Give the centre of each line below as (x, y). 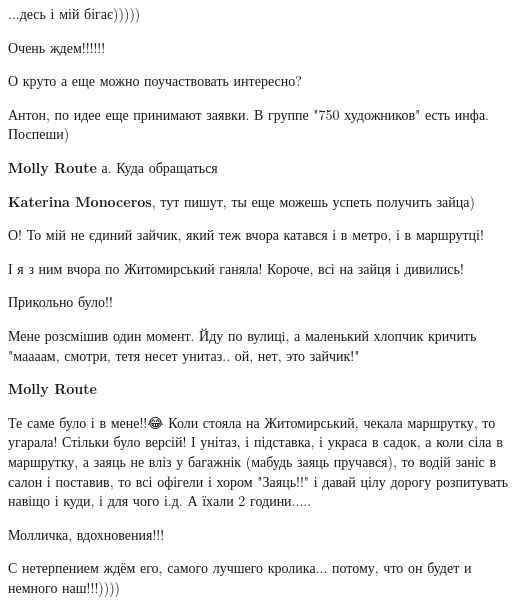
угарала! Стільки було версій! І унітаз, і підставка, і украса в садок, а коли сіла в (255, 441)
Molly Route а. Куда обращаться (113, 166)
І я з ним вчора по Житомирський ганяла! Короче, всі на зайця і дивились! (236, 267)
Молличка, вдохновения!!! (86, 533)
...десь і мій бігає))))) (74, 13)
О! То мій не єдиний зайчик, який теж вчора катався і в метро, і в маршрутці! (246, 234)
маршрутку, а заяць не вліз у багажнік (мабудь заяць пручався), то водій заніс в (252, 460)
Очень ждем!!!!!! (57, 46)
